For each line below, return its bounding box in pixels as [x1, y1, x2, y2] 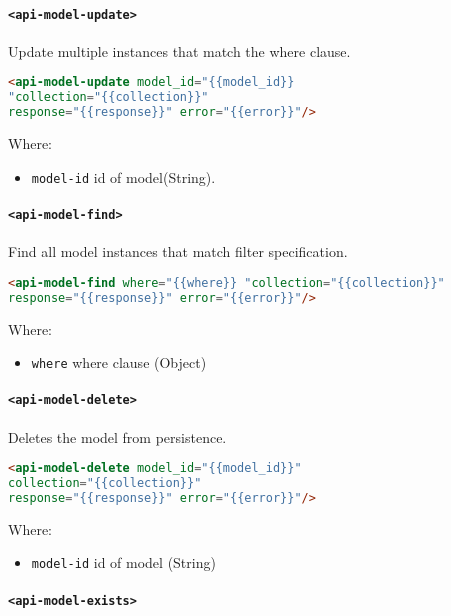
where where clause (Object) [31, 352, 207, 373]
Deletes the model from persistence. [8, 426, 227, 447]
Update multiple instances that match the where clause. [8, 40, 351, 61]
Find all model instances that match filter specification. [8, 241, 348, 262]
